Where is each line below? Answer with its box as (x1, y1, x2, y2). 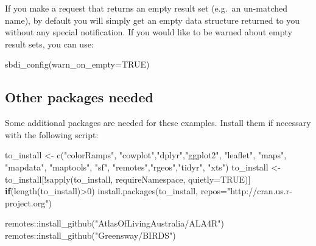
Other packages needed (5, 88, 153, 107)
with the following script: (5, 128, 99, 141)
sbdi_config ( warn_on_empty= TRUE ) (5, 58, 150, 71)
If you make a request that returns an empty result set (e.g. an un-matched (5, 2, 287, 14)
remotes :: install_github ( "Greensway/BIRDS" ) (5, 228, 176, 241)
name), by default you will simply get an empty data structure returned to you (5, 13, 300, 26)
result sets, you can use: (5, 37, 94, 50)
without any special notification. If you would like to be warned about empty (5, 26, 292, 38)
